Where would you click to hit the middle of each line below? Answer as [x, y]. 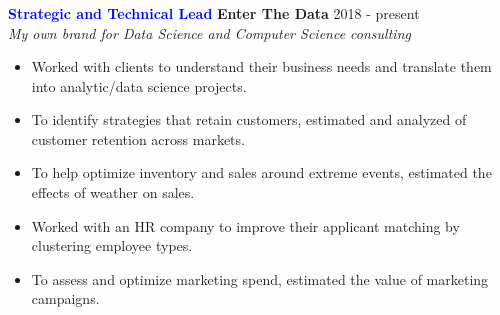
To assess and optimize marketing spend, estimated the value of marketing [260, 278]
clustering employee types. [112, 245]
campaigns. [65, 298]
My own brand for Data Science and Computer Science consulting [209, 32]
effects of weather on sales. [113, 192]
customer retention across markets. [138, 138]
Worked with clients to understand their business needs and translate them [261, 66]
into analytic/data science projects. [139, 85]
